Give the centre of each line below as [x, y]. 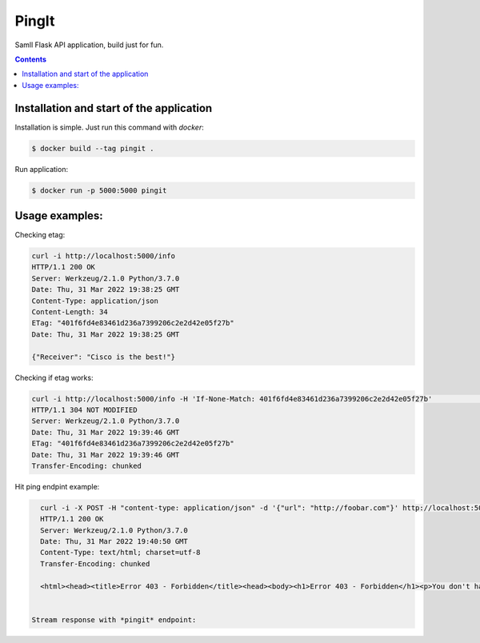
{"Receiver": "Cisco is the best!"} [104, 357]
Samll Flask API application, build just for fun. [89, 45]
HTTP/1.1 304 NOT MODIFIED [84, 409]
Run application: [41, 169]
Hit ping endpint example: [57, 486]
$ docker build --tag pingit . [93, 148]
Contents [31, 59]
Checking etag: [40, 235]
